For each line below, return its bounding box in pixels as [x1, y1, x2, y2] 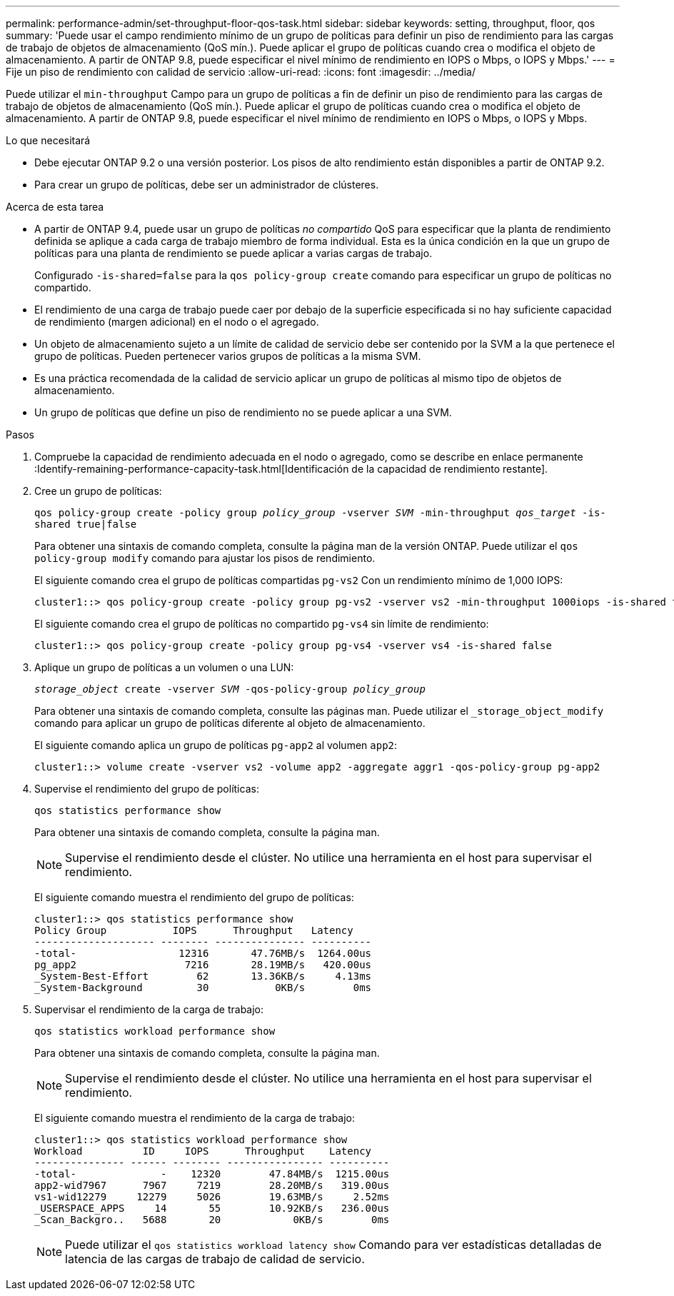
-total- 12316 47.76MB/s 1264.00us [34, 948, 372, 959]
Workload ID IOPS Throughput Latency [34, 1145, 372, 1157]
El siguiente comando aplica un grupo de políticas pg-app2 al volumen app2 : [34, 739, 398, 751]
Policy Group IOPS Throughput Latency [34, 925, 353, 936]
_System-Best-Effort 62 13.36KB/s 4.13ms [34, 970, 372, 982]
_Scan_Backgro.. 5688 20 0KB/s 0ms [34, 1214, 390, 1225]
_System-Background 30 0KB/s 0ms [34, 982, 372, 993]
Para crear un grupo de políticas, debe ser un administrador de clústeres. [34, 179, 379, 191]
